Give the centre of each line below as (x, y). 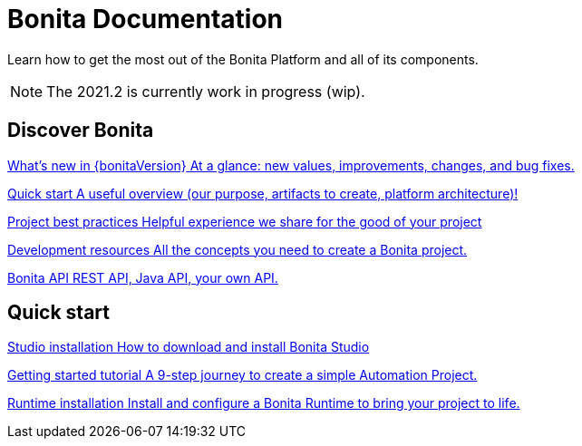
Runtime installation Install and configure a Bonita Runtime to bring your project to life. (264, 403)
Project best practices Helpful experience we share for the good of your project (245, 221)
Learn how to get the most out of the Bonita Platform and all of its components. (243, 59)
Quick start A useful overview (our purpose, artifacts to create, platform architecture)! (263, 193)
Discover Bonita (81, 131)
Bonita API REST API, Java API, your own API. (143, 277)
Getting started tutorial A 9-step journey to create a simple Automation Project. (242, 375)
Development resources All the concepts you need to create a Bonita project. (238, 249)
